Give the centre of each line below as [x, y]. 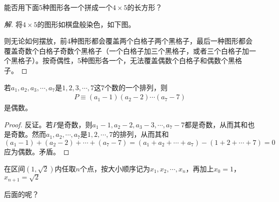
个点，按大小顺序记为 [115, 168]
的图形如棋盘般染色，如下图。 [86, 24]
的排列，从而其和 [141, 134]
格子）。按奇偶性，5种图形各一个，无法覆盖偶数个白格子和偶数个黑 [126, 60]
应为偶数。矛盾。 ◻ [37, 151]
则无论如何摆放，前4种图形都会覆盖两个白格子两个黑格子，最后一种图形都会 [128, 41]
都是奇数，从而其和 [216, 124]
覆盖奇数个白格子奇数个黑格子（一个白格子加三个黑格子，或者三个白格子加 [126, 50]
